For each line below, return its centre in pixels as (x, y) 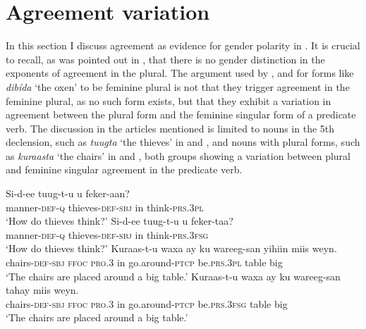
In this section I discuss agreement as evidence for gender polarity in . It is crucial (183, 45)
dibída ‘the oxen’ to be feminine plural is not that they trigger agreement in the (178, 86)
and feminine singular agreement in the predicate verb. (124, 169)
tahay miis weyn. (42, 290)
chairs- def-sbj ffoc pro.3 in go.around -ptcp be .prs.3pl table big (144, 262)
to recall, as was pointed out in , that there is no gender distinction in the (165, 59)
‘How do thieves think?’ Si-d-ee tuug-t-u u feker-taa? (120, 221)
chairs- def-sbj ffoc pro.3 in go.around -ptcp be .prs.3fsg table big (147, 303)
